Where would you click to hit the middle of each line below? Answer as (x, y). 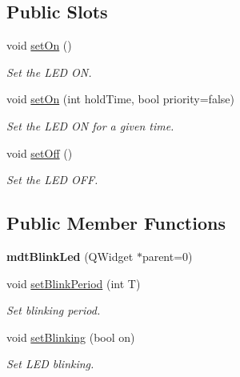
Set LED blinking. (50, 364)
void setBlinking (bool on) (71, 337)
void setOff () (40, 152)
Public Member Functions (116, 223)
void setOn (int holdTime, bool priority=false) (120, 99)
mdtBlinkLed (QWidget (70, 256)
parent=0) (167, 256)
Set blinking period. (54, 310)
